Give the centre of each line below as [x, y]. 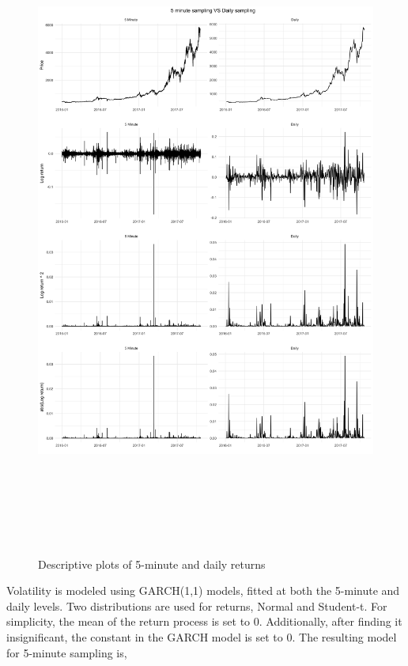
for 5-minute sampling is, [67, 652]
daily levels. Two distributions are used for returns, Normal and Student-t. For [197, 605]
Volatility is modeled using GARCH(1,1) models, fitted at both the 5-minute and [203, 590]
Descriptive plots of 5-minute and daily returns [152, 564]
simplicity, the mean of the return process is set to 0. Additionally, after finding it [204, 621]
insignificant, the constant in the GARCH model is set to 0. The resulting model [202, 636]
